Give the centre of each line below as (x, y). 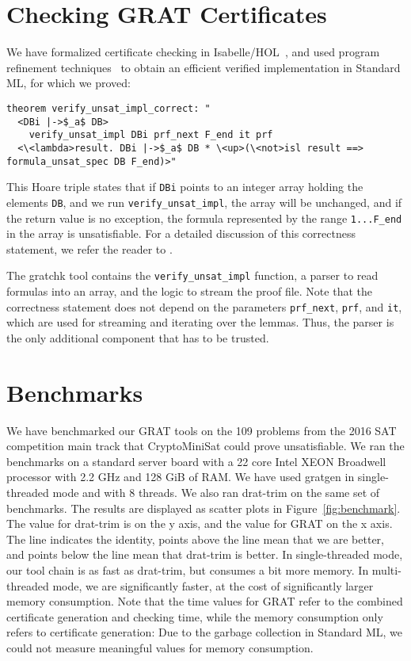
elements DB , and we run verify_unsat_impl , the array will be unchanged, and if (204, 202)
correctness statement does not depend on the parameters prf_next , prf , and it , (204, 306)
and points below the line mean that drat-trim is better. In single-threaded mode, (205, 554)
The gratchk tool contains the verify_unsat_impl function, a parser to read (192, 275)
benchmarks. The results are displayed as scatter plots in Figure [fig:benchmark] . (204, 508)
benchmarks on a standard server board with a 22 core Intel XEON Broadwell (196, 461)
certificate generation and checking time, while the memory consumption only (195, 616)
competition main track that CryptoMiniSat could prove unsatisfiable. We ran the (205, 446)
